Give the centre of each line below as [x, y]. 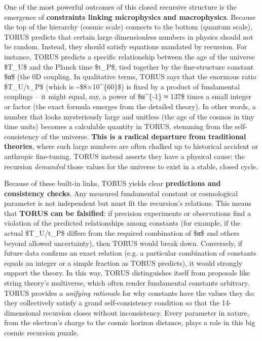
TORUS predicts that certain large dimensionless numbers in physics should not [129, 36]
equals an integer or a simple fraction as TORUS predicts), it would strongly [123, 262]
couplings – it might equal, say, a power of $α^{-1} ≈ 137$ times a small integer [128, 96]
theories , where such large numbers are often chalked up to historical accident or [131, 146]
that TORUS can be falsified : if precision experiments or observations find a [127, 213]
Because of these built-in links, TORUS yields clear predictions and [113, 183]
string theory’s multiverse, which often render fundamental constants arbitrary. [127, 283]
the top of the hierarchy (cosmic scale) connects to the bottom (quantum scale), [128, 27]
